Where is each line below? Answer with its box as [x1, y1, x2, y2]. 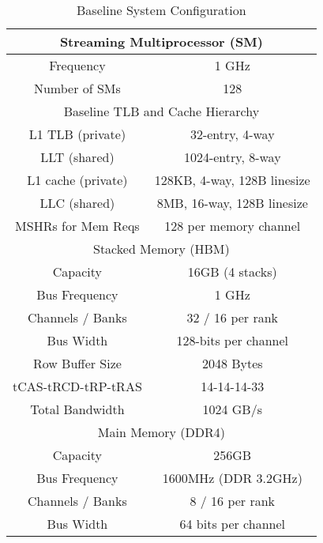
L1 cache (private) [27, 171, 128, 189]
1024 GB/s [202, 400, 263, 418]
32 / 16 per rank [186, 308, 279, 326]
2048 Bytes [201, 354, 263, 372]
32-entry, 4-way [190, 125, 275, 143]
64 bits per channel [179, 515, 285, 533]
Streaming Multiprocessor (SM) [59, 32, 263, 51]
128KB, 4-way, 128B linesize [154, 171, 310, 189]
